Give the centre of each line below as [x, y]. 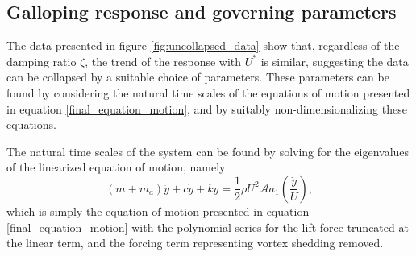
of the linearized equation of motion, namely [116, 167]
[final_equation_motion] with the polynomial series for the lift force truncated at [208, 227]
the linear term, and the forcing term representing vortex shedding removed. [195, 243]
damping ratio [42, 61]
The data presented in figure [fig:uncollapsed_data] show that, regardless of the [203, 45]
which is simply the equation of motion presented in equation [158, 211]
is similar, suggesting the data [335, 61]
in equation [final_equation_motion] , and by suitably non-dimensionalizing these [207, 108]
